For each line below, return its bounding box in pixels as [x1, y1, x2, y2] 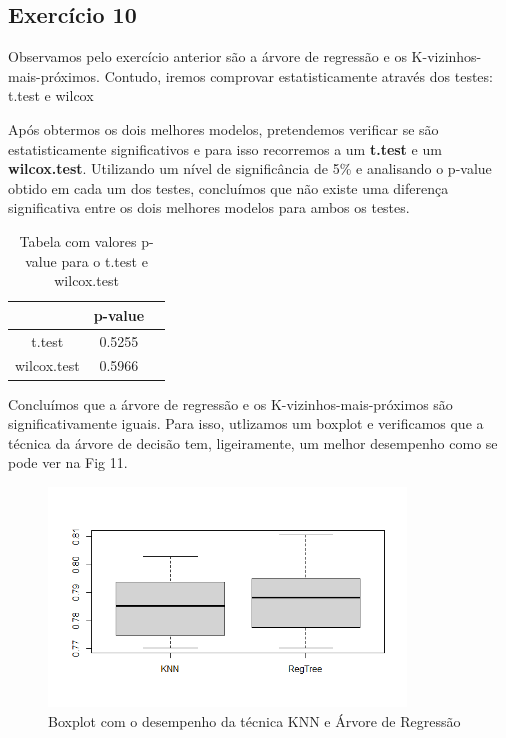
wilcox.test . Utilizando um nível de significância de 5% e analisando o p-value [8, 158, 492, 179]
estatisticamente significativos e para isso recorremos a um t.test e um [8, 138, 442, 159]
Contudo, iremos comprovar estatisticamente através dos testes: [104, 65, 493, 86]
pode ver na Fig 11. [8, 452, 128, 473]
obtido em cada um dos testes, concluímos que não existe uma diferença [8, 177, 449, 198]
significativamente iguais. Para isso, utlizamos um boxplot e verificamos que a [8, 413, 484, 434]
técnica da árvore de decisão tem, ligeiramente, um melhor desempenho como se [8, 432, 498, 453]
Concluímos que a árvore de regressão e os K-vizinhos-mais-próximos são [8, 393, 453, 414]
